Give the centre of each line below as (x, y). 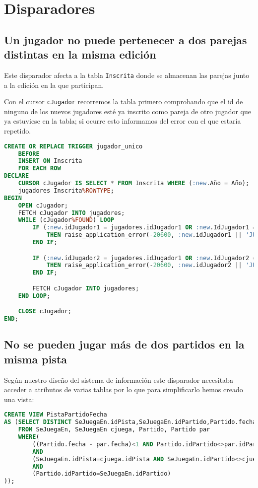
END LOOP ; (34, 296)
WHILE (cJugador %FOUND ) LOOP (66, 220)
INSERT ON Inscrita (50, 161)
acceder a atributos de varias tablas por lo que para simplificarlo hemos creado (124, 389)
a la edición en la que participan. (54, 85)
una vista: (19, 399)
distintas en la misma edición (80, 54)
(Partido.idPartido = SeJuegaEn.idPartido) (102, 474)
